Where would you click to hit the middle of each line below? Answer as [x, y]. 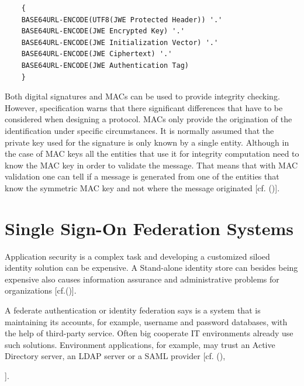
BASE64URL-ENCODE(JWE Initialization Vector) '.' [120, 42]
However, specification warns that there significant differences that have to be [144, 107]
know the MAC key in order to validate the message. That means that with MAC [151, 165]
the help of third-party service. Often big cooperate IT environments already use [149, 333]
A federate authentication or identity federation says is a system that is [133, 310]
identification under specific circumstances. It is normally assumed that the [139, 130]
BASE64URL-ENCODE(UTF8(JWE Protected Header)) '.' [122, 20]
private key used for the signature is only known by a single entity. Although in [147, 142]
